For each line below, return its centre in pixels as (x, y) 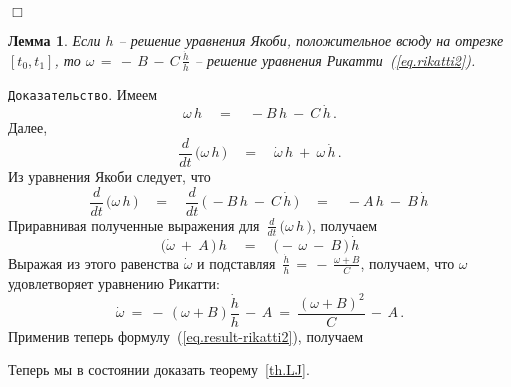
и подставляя (236, 262)
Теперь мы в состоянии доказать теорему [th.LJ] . (159, 369)
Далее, (28, 127)
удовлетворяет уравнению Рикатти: (114, 282)
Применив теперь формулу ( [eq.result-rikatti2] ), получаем (186, 335)
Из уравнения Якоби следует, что (109, 176)
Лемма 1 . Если (54, 40)
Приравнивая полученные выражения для (134, 224)
